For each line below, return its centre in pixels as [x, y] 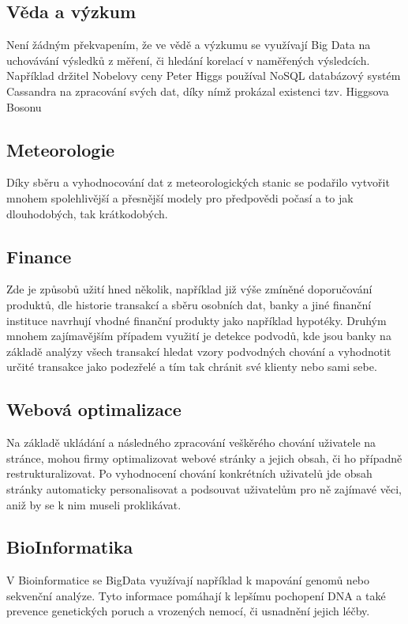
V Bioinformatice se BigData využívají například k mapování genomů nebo [188, 580]
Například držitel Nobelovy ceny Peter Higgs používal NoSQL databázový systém [204, 76]
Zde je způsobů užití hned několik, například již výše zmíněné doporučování [189, 289]
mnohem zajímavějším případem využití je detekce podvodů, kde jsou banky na [199, 336]
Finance [39, 256]
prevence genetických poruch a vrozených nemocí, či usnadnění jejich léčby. [188, 611]
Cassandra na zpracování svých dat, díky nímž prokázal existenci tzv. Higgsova [198, 91]
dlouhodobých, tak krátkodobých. [87, 213]
